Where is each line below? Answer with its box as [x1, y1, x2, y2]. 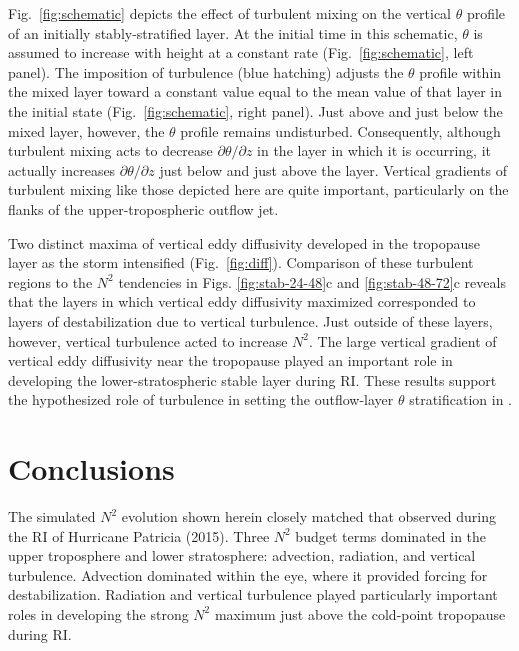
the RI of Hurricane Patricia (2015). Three [8, 525, 270, 546]
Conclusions [8, 448, 175, 489]
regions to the [8, 271, 93, 292]
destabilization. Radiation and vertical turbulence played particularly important [8, 584, 498, 605]
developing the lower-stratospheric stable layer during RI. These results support [8, 369, 497, 390]
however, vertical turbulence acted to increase [8, 330, 288, 351]
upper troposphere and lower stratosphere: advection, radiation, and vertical [8, 545, 476, 566]
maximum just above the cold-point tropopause [214, 603, 506, 624]
